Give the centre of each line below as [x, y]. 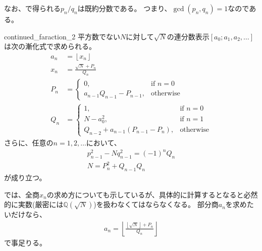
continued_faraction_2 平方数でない [62, 36]
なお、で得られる [32, 8]
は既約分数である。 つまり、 [124, 8]
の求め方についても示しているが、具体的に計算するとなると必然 [152, 194]
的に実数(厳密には [34, 204]
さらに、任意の [29, 142]
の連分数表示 [188, 36]
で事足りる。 [25, 243]
